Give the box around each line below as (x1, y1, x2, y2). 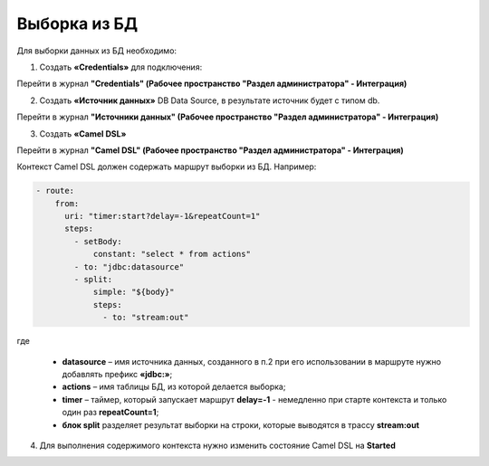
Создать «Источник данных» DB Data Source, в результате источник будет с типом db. (39, 95, 380, 106)
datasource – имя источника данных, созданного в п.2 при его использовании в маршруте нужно (62, 356, 442, 366)
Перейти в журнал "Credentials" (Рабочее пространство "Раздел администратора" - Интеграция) (16, 78, 407, 90)
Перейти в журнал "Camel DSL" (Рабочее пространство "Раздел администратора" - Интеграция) (16, 145, 404, 156)
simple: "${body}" (92, 287, 176, 298)
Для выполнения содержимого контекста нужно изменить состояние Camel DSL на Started (39, 440, 396, 451)
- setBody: (73, 236, 122, 246)
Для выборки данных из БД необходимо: (16, 45, 177, 56)
